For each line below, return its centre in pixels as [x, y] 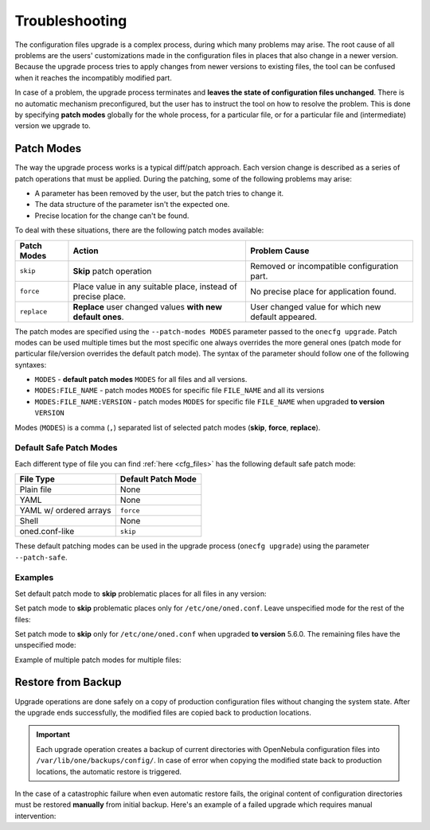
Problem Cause [280, 251]
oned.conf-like [47, 532]
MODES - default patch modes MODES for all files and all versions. [141, 380]
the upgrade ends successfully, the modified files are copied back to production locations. [163, 712]
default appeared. [284, 317]
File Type [37, 479]
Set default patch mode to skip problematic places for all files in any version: [141, 594]
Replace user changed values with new [148, 306]
